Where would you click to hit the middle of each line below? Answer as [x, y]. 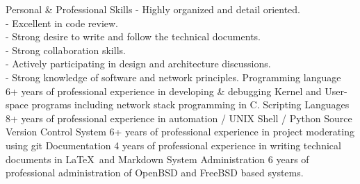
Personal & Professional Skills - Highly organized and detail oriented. [153, 9]
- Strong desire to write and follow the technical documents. [133, 36]
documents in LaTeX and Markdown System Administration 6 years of [157, 159]
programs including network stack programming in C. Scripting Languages [190, 104]
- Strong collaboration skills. [66, 50]
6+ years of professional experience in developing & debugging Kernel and [164, 91]
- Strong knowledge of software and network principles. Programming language [173, 77]
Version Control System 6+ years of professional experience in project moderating [180, 132]
